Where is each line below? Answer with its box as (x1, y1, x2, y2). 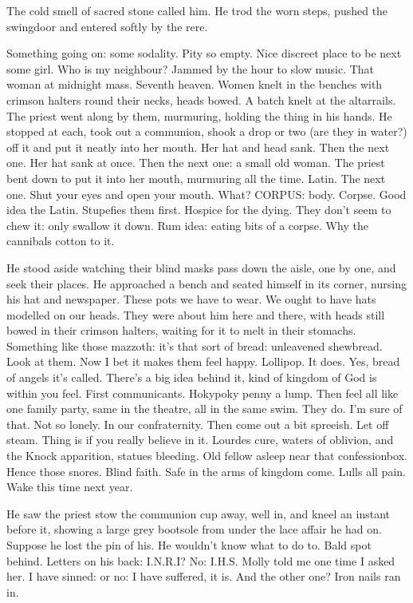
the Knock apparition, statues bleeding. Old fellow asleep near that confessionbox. (6, 447, 407, 464)
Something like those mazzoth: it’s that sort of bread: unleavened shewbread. (6, 337, 383, 354)
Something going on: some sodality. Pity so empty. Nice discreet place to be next (6, 45, 402, 61)
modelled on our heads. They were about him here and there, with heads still (6, 306, 385, 323)
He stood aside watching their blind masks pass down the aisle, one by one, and (6, 259, 396, 276)
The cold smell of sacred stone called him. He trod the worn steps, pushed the (6, 2, 388, 18)
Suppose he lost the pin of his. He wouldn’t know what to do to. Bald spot (6, 537, 372, 553)
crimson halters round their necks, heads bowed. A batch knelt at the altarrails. (6, 91, 396, 108)
